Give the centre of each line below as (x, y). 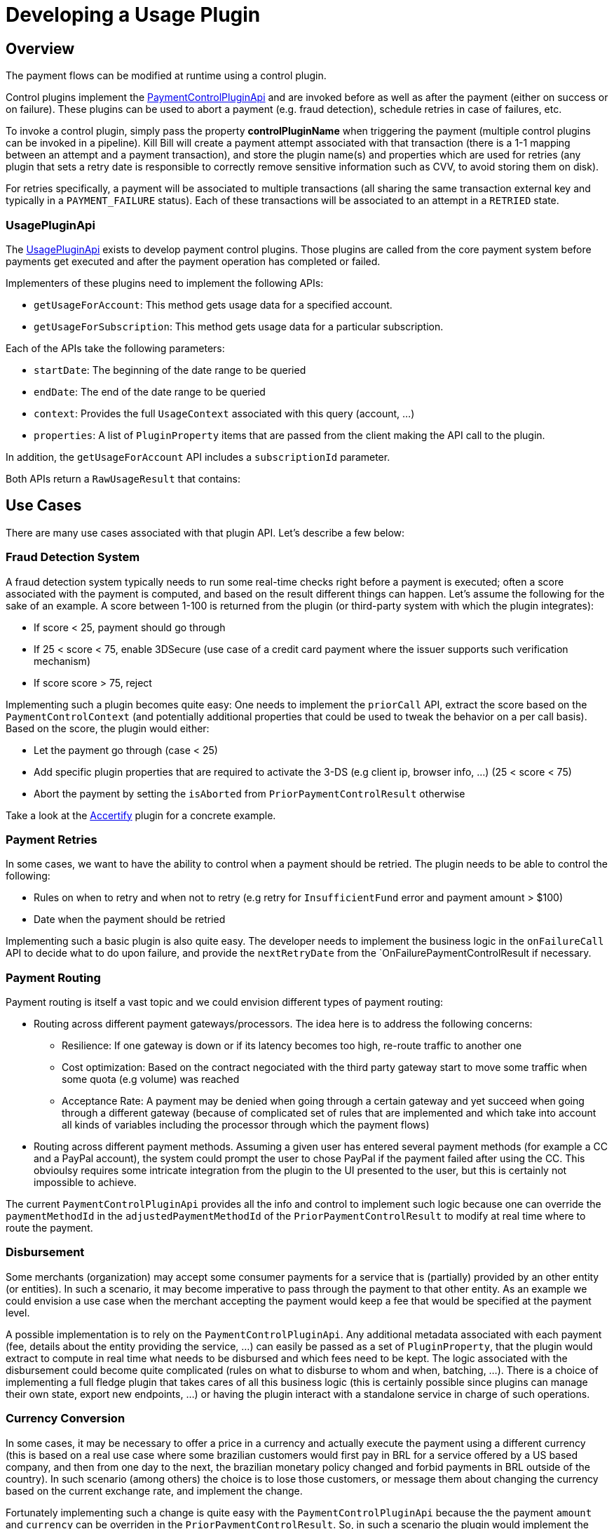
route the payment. (49, 1228)
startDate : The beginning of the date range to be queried (170, 370)
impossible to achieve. (85, 1183)
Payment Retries (52, 839)
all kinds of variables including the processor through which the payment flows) (246, 1125)
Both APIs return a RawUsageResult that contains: (123, 478)
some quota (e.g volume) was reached (151, 1079)
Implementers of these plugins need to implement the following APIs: (165, 283)
